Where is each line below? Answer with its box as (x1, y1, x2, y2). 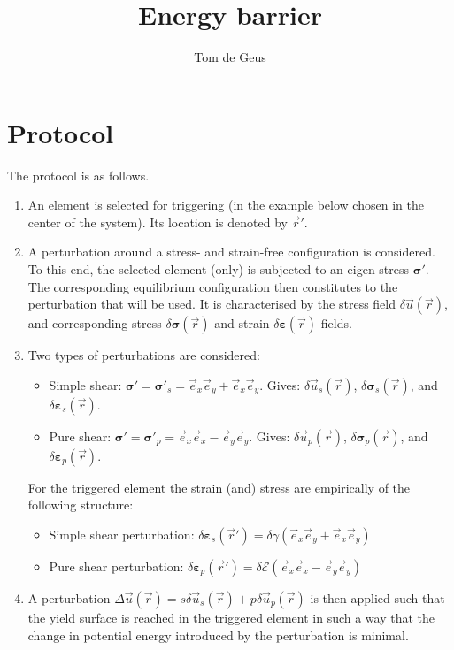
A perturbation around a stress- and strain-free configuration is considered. (27, 242, 435, 261)
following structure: (27, 495, 134, 514)
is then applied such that (310, 589, 445, 607)
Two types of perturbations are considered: (27, 346, 260, 364)
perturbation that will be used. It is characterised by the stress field (27, 294, 396, 313)
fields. (320, 314, 352, 333)
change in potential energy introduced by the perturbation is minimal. (27, 625, 409, 644)
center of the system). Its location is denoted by (27, 212, 288, 231)
